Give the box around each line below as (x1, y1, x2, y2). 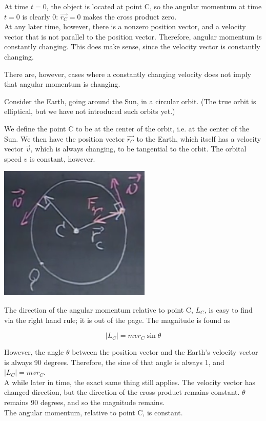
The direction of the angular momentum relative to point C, (4, 304, 193, 315)
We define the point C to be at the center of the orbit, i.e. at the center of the (4, 123, 250, 133)
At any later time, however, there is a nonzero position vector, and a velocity (4, 21, 246, 32)
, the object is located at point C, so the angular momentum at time (46, 1, 262, 11)
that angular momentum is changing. (4, 79, 120, 89)
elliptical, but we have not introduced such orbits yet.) (4, 106, 175, 117)
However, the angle (4, 347, 64, 357)
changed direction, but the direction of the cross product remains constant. (4, 387, 240, 397)
